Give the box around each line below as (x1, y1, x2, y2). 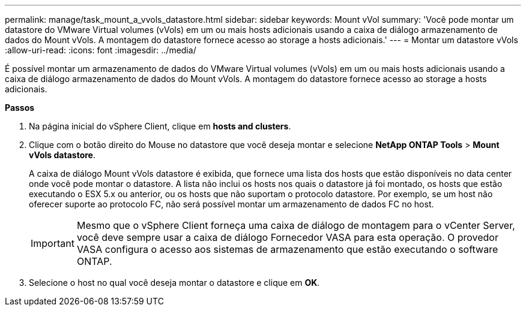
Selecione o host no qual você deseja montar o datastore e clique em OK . (29, 277, 320, 288)
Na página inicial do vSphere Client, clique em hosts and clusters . (29, 121, 291, 131)
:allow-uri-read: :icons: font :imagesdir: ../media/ (5, 45, 196, 55)
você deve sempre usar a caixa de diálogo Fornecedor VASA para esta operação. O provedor (76, 231, 498, 243)
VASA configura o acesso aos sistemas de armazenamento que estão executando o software (76, 243, 498, 255)
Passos (5, 102, 35, 113)
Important (31, 237, 74, 249)
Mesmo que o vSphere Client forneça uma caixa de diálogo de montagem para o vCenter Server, (76, 219, 515, 231)
